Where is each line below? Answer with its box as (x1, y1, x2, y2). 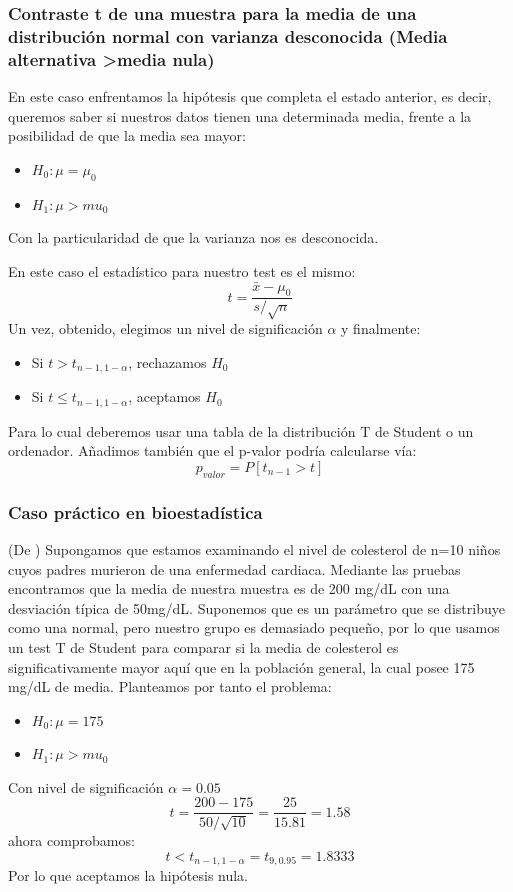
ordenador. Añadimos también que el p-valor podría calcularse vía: (8, 440, 417, 461)
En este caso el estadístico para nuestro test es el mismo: (8, 260, 356, 281)
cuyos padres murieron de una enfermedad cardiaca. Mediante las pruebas (8, 558, 461, 579)
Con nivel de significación (8, 776, 164, 797)
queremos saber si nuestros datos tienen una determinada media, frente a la (8, 105, 472, 126)
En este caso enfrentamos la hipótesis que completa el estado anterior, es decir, (8, 86, 492, 107)
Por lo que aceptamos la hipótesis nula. (8, 865, 249, 886)
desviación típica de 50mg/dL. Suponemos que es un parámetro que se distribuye (8, 597, 505, 618)
